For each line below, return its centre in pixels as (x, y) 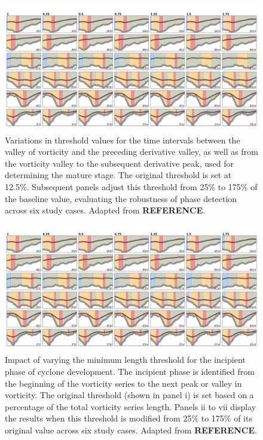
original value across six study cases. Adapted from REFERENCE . (131, 430)
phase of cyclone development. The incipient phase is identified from (130, 371)
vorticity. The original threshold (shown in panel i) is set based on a (129, 395)
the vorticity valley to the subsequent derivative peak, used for (120, 163)
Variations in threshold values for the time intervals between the (123, 140)
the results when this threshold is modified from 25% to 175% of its (129, 418)
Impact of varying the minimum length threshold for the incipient (125, 360)
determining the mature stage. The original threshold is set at (118, 175)
